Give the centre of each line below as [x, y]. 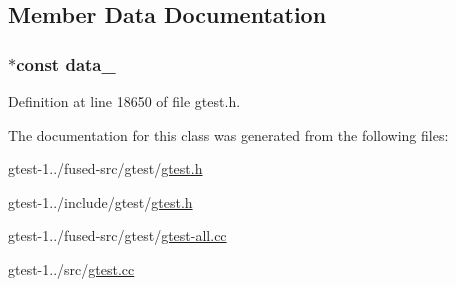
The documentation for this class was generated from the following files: [228, 134]
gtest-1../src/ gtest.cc [71, 268]
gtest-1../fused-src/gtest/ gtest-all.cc [117, 235]
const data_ [66, 63]
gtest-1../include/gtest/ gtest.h [100, 201]
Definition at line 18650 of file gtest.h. [124, 101]
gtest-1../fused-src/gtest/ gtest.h [105, 168]
